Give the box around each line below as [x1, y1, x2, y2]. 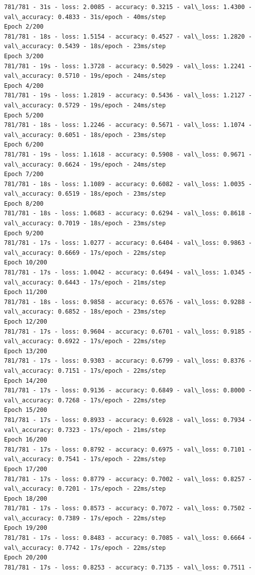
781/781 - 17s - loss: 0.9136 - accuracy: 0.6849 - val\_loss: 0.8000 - [4, 387, 252, 394]
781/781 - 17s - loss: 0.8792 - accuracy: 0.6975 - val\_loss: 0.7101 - [4, 446, 252, 453]
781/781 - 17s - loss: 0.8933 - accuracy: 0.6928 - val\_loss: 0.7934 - [4, 416, 252, 423]
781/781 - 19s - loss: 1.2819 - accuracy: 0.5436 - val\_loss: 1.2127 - [4, 92, 252, 99]
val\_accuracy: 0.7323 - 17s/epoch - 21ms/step [4, 426, 166, 434]
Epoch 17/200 [4, 465, 47, 473]
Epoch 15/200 [4, 406, 47, 414]
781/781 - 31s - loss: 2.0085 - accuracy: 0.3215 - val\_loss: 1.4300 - [4, 4, 252, 11]
